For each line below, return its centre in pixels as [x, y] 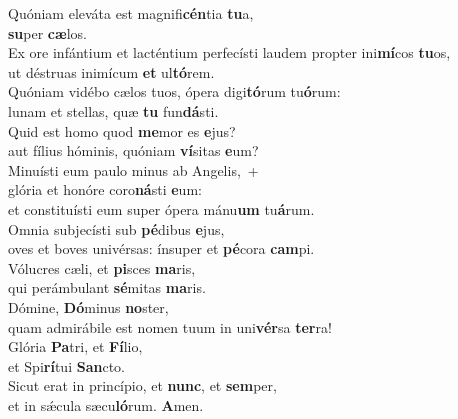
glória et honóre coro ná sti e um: [105, 189]
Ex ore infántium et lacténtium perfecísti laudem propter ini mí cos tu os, [229, 52]
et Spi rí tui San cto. [66, 365]
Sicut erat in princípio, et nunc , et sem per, [142, 385]
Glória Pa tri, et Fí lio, [75, 346]
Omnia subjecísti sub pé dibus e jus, [116, 228]
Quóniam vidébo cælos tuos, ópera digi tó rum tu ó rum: [174, 91]
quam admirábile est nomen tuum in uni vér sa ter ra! [170, 326]
